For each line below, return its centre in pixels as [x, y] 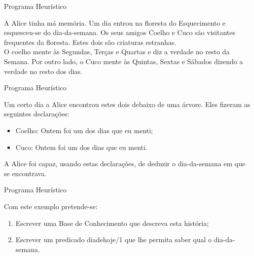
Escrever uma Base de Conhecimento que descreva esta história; [112, 223]
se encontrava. [25, 173]
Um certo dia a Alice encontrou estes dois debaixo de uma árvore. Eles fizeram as [127, 104]
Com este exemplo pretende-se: [51, 206]
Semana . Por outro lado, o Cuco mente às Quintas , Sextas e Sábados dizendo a [124, 61]
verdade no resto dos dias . [43, 71]
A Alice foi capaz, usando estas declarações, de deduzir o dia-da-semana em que [125, 164]
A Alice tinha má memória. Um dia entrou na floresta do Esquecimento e [115, 22]
